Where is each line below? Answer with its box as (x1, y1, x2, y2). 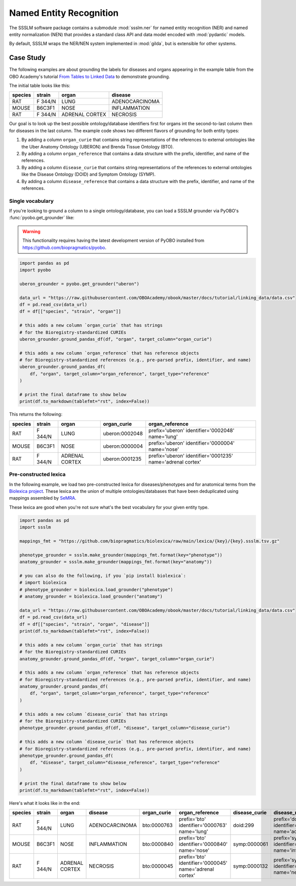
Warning (22, 228, 40, 234)
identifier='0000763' (179, 822, 227, 829)
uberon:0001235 (103, 455, 142, 462)
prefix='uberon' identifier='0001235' (148, 452, 233, 459)
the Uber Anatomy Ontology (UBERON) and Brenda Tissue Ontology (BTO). (21, 143, 174, 149)
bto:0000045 (142, 863, 174, 870)
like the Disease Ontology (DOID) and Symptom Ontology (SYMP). (21, 171, 156, 178)
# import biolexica (19, 580, 67, 586)
